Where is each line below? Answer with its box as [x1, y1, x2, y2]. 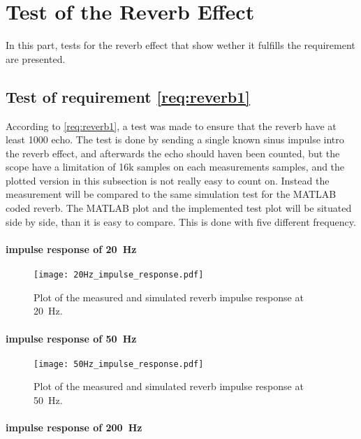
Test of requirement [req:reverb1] [6, 85, 251, 107]
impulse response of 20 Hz [6, 241, 137, 256]
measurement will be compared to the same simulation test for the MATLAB [6, 187, 337, 201]
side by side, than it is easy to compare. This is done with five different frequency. [6, 214, 356, 229]
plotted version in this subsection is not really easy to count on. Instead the [6, 173, 330, 187]
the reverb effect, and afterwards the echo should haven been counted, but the [6, 145, 340, 160]
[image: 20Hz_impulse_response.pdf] [34, 270, 204, 280]
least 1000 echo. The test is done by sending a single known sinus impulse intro [6, 132, 344, 147]
